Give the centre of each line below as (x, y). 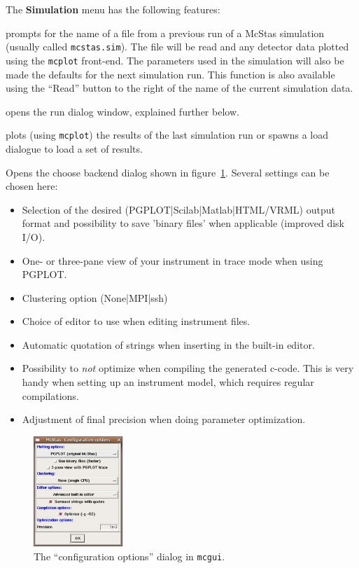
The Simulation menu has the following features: (113, 9)
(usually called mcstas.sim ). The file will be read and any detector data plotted (177, 47)
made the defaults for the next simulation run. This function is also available (170, 74)
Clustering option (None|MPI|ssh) (95, 297)
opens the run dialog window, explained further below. (122, 111)
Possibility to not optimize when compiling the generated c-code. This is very (188, 368)
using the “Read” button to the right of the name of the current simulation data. (179, 88)
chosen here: (32, 186)
